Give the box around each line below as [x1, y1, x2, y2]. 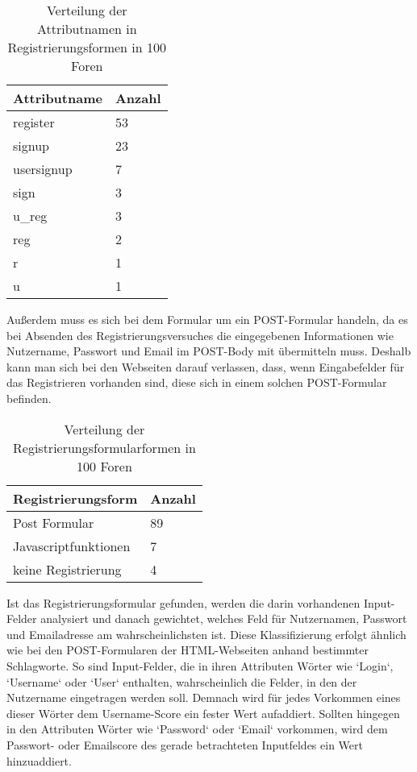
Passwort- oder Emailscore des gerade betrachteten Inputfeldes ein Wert [6, 736, 363, 753]
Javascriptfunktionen [13, 536, 131, 555]
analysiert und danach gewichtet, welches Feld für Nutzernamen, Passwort [40, 610, 407, 627]
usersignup [13, 160, 73, 178]
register [13, 113, 55, 131]
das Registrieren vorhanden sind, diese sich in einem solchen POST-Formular [6, 374, 387, 391]
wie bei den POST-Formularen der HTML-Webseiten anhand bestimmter [6, 641, 369, 658]
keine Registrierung [13, 559, 122, 579]
